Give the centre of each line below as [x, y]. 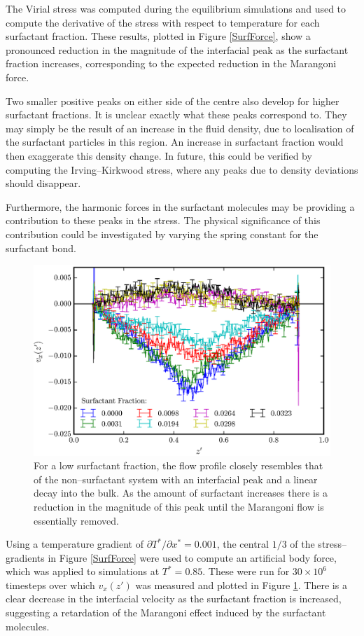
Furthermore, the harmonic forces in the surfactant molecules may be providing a [180, 206]
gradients [25, 557]
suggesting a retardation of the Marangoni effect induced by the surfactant [166, 613]
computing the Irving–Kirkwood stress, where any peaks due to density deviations [182, 169]
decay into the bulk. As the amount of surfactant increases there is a [181, 493]
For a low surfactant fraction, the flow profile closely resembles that [178, 465]
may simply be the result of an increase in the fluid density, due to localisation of [180, 128]
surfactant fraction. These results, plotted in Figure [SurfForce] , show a [158, 36]
